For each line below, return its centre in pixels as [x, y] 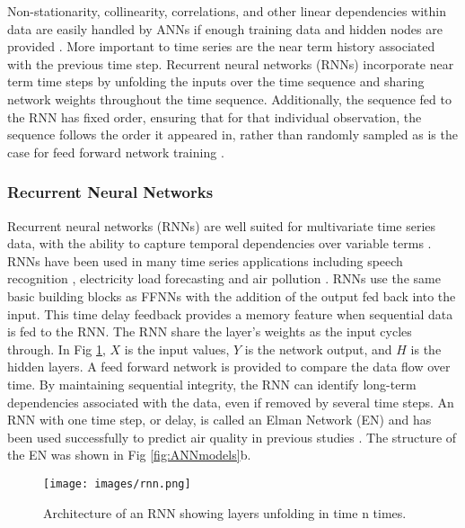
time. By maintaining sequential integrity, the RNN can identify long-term [212, 384]
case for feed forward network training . [116, 152]
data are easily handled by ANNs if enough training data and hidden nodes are [225, 28]
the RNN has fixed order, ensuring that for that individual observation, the [215, 116]
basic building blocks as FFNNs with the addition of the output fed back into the [232, 295]
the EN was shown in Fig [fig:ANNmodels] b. [129, 455]
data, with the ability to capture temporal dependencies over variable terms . [219, 243]
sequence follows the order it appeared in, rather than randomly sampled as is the [232, 134]
